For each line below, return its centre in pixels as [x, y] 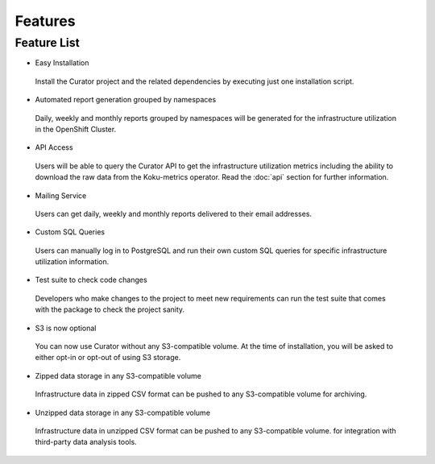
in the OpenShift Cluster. [76, 129]
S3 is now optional [66, 328]
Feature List [47, 43]
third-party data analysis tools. [86, 442]
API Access [54, 147]
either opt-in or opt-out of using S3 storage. [108, 358]
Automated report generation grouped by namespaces [126, 100]
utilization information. [72, 262]
